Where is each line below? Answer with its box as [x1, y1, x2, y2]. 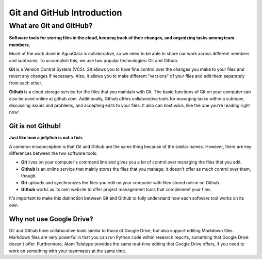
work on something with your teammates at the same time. [9, 248, 126, 254]
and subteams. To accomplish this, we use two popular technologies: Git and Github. [9, 57, 179, 63]
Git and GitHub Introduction [9, 7, 122, 18]
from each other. [9, 80, 43, 86]
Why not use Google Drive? [9, 215, 93, 223]
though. [21, 173, 37, 179]
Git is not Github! [9, 122, 61, 130]
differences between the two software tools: [9, 150, 98, 156]
